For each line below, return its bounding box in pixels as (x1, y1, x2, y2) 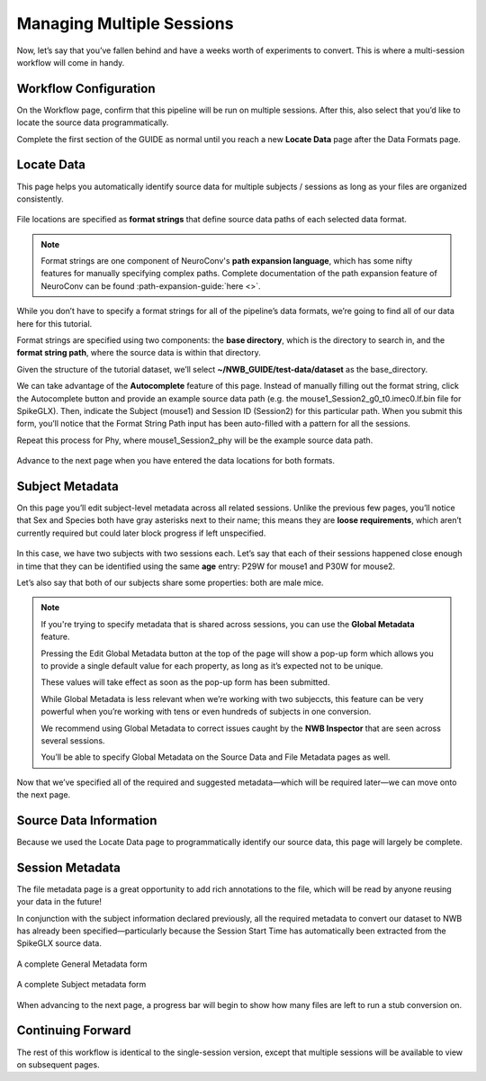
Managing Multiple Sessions (16, 14, 234, 33)
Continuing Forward (16, 1022, 131, 1039)
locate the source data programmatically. (16, 117, 169, 128)
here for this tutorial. (16, 318, 93, 329)
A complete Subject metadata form (16, 979, 147, 990)
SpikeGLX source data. (16, 938, 103, 949)
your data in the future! (16, 896, 103, 907)
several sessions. (40, 734, 105, 746)
